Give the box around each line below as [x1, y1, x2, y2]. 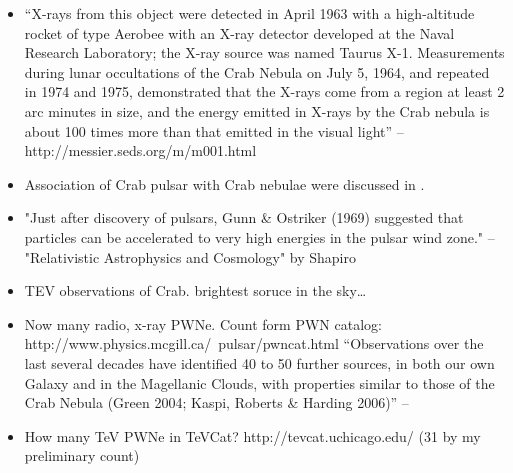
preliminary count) [24, 445, 140, 466]
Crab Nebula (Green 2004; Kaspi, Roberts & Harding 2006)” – [24, 392, 409, 413]
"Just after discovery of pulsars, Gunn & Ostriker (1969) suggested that [24, 207, 464, 228]
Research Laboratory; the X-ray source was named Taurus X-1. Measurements [24, 42, 505, 63]
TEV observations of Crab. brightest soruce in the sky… [24, 280, 367, 301]
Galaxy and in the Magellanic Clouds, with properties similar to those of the [24, 372, 495, 393]
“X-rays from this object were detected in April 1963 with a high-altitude [24, 3, 475, 23]
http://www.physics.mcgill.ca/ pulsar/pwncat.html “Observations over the [24, 333, 484, 354]
